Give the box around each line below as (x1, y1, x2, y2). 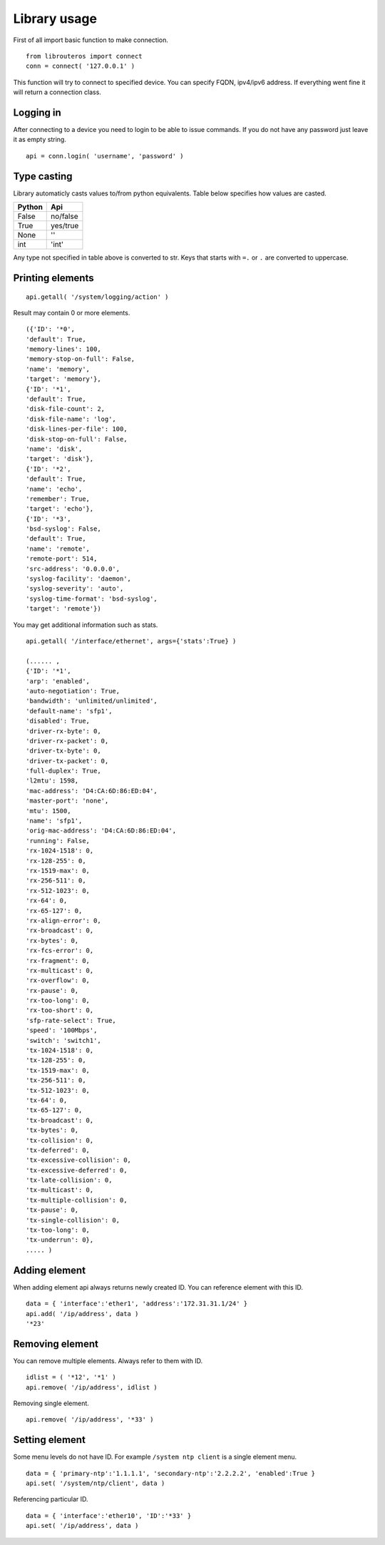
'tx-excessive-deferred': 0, (26, 1166, 128, 1174)
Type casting (13, 170, 73, 182)
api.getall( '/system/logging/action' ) (26, 292, 169, 301)
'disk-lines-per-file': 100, (26, 425, 128, 433)
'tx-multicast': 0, (26, 1186, 94, 1194)
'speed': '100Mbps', (26, 1026, 98, 1034)
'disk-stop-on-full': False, (26, 435, 128, 443)
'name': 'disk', (26, 444, 83, 453)
